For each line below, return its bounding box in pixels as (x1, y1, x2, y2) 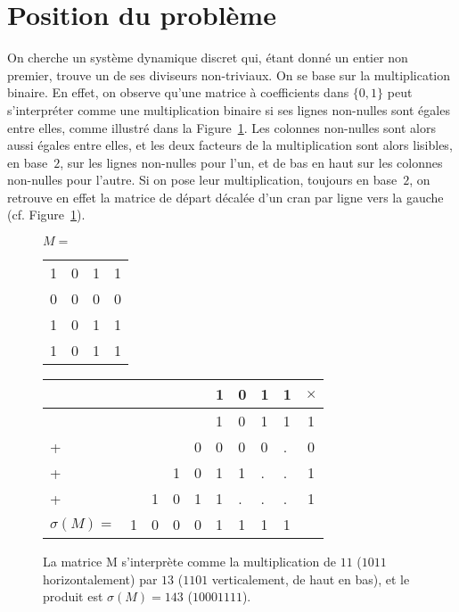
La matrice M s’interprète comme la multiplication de (43, 552, 336, 571)
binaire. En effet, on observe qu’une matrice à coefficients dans (7, 83, 349, 102)
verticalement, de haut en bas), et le (211, 569, 410, 588)
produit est (43, 587, 103, 606)
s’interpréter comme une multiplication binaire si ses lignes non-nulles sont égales (7, 100, 450, 119)
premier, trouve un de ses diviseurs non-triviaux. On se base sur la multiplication (7, 65, 451, 84)
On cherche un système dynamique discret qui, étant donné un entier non (7, 48, 408, 67)
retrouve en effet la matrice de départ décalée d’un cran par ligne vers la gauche (7, 187, 444, 206)
